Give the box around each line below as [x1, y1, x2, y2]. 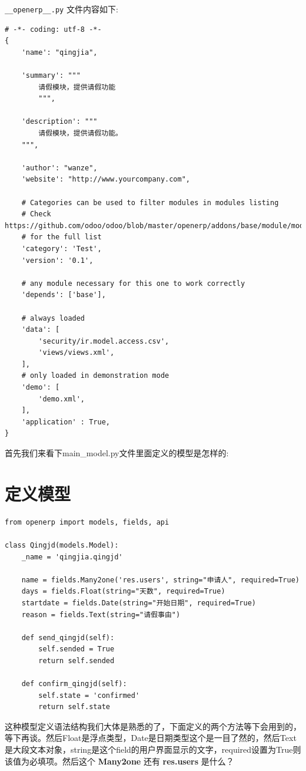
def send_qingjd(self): [21, 633, 115, 642]
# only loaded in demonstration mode [21, 371, 169, 380]
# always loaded [21, 314, 85, 322]
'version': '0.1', [21, 256, 94, 265]
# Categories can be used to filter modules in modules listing [21, 198, 279, 207]
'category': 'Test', [21, 244, 102, 253]
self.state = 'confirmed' [38, 691, 140, 700]
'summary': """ [21, 71, 81, 80]
